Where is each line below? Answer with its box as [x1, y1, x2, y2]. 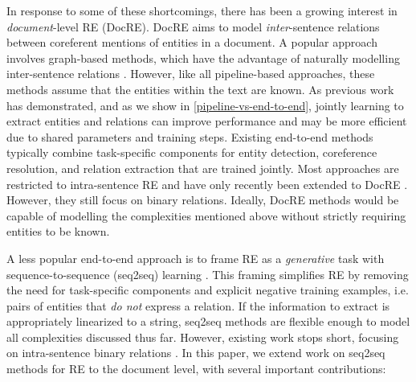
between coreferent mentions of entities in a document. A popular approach [6, 34, 377, 51]
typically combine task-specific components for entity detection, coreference [6, 144, 377, 161]
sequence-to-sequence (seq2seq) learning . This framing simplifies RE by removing [6, 265, 409, 282]
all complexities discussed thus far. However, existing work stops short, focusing [6, 328, 399, 345]
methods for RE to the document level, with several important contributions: [6, 360, 386, 377]
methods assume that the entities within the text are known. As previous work [6, 80, 394, 97]
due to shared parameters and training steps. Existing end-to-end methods [6, 128, 373, 145]
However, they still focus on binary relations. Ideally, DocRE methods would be [6, 191, 399, 208]
